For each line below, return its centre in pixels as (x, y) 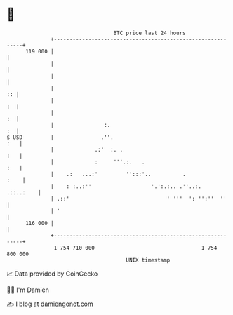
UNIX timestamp (148, 260)
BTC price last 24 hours (150, 33)
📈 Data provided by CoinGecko (52, 274)
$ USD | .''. (60, 137)
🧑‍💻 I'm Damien (28, 290)
